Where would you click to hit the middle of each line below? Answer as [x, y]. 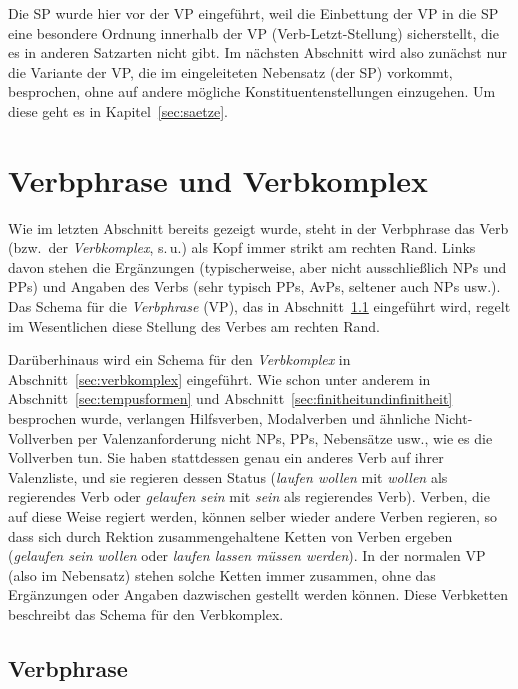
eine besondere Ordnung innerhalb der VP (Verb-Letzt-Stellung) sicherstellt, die [253, 32]
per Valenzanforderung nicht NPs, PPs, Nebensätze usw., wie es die [285, 437]
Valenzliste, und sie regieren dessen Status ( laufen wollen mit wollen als [228, 476]
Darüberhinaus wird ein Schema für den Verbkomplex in [179, 359]
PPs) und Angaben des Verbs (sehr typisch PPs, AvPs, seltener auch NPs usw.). [254, 286]
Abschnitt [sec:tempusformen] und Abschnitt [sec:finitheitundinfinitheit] [230, 398]
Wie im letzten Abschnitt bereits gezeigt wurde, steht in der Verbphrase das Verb [258, 227]
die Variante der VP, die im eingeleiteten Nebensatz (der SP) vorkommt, [230, 71]
